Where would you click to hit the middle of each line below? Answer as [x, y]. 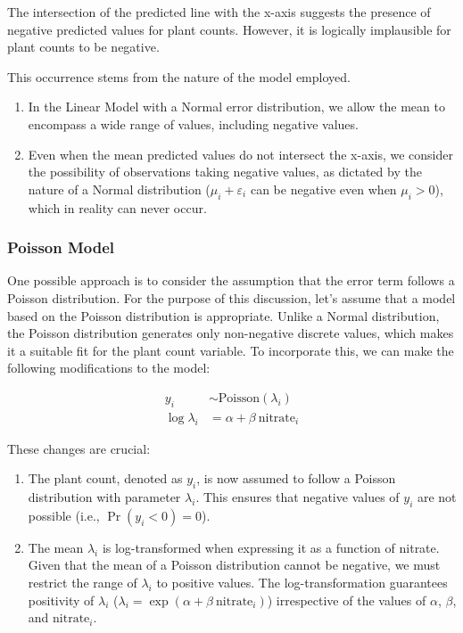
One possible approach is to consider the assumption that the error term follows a [231, 280]
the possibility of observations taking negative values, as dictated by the [225, 172]
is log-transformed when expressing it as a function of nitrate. [271, 547]
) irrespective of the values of [347, 600]
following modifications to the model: [109, 368]
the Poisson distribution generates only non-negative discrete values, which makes [231, 333]
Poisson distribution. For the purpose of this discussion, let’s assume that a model [231, 297]
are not [437, 496]
